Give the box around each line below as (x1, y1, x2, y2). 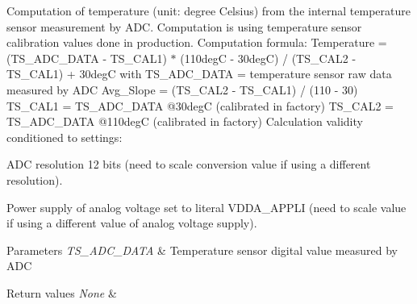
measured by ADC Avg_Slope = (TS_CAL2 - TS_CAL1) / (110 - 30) (6, 81, 358, 98)
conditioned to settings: (6, 128, 123, 145)
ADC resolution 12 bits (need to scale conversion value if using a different (6, 156, 371, 173)
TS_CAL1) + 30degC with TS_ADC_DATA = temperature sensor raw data (6, 65, 392, 82)
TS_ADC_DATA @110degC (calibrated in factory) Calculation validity (6, 113, 363, 130)
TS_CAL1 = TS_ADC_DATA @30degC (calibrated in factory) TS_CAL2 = (6, 97, 394, 114)
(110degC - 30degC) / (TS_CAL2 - (180, 49, 357, 66)
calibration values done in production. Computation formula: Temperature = (6, 34, 387, 51)
